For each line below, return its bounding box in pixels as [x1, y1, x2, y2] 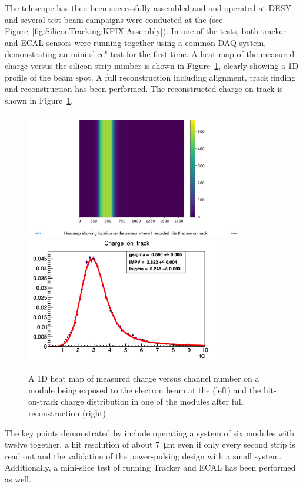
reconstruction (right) [28, 407, 106, 419]
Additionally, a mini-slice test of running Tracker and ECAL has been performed [5, 461, 296, 473]
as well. [5, 473, 31, 485]
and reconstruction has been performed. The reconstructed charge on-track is [5, 82, 283, 95]
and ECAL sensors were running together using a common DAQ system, [5, 36, 267, 48]
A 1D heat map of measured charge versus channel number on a [28, 372, 259, 385]
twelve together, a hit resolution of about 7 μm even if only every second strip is [5, 438, 295, 450]
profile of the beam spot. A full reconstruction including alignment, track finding [5, 71, 296, 83]
